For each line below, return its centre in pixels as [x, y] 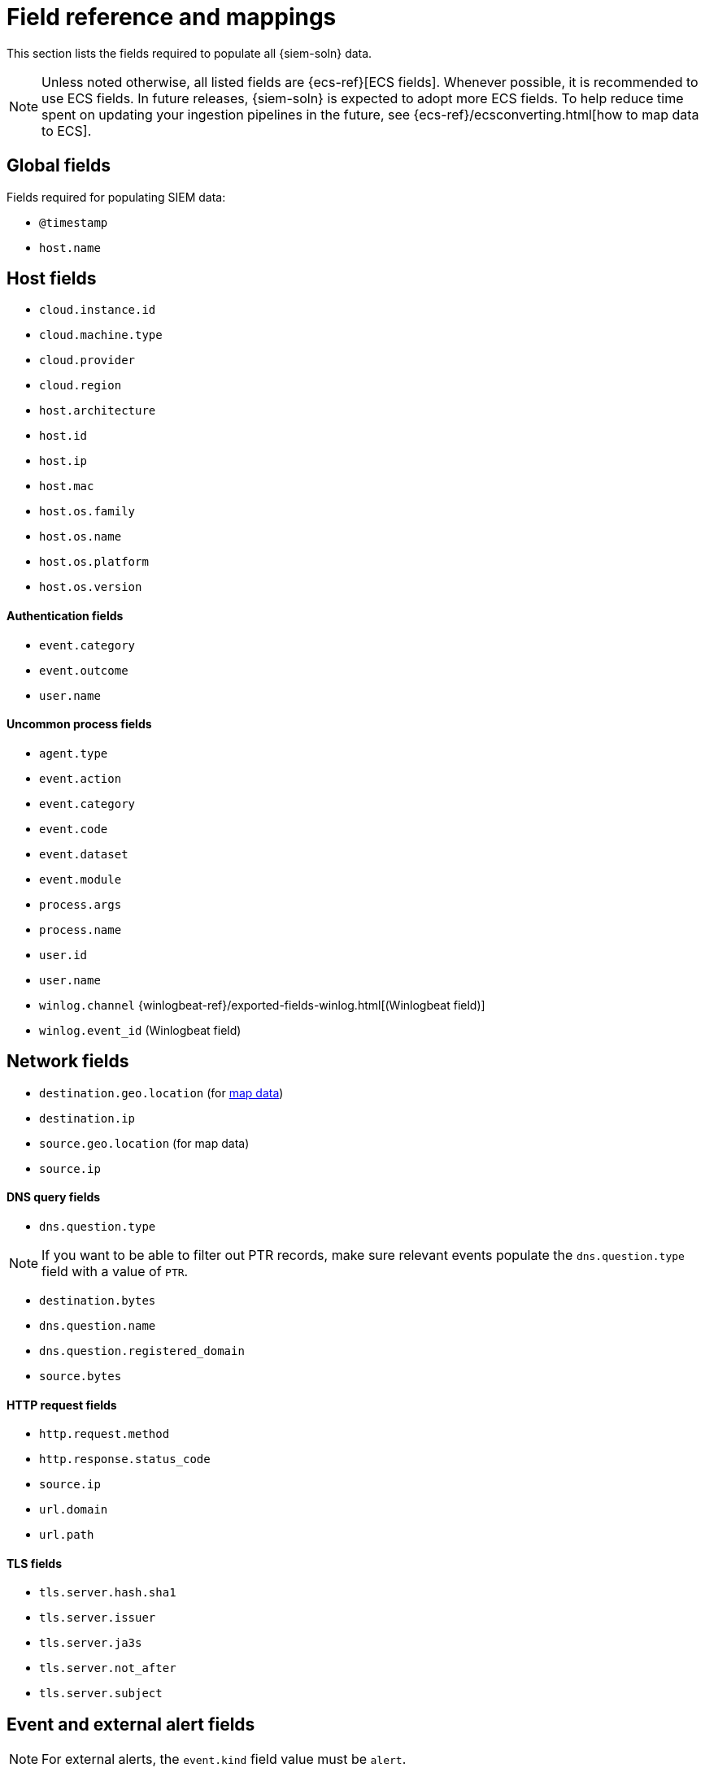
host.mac [67, 486]
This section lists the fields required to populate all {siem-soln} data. [189, 53]
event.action [81, 778]
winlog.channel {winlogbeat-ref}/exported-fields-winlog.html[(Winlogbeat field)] [262, 1005]
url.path [67, 1535]
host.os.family [87, 512]
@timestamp [74, 222]
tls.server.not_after [108, 1668]
